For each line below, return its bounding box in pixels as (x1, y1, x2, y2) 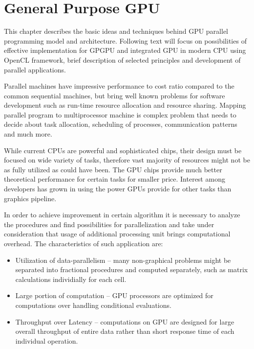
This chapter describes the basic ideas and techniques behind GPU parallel (4, 26, 228, 36)
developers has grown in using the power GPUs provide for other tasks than (4, 184, 232, 194)
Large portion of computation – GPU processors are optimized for (15, 290, 213, 301)
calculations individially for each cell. (15, 274, 127, 284)
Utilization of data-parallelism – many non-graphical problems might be (15, 255, 231, 265)
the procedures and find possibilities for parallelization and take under (4, 219, 214, 229)
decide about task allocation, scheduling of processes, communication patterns (4, 119, 237, 129)
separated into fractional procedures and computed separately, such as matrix (15, 264, 248, 275)
